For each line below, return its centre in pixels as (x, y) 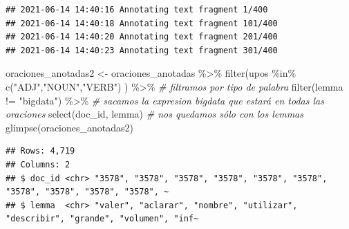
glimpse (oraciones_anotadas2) (70, 127)
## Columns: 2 (38, 164)
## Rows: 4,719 (40, 151)
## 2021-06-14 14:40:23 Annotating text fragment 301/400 (142, 50)
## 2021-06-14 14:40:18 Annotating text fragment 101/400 (142, 23)
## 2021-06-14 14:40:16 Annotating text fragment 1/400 (137, 10)
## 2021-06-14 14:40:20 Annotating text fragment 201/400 (142, 37)
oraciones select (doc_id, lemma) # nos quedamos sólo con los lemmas (154, 114)
